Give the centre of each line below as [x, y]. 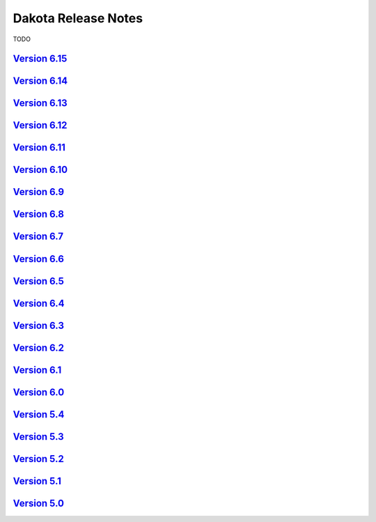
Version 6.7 [38, 237]
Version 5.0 [38, 503]
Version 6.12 [40, 125]
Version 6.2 [39, 347]
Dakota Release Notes [78, 18]
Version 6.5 [38, 281]
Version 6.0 [39, 392]
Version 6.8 [38, 214]
